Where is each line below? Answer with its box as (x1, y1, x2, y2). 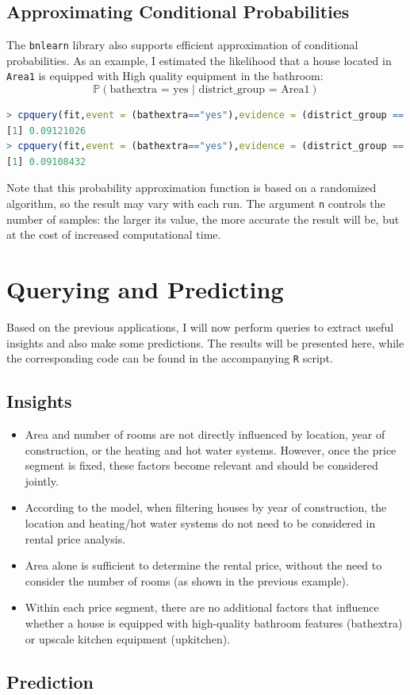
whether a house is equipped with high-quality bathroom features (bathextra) (25, 615, 403, 632)
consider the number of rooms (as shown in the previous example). (25, 572, 349, 589)
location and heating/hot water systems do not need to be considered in (25, 515, 376, 532)
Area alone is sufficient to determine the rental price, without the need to (25, 557, 382, 574)
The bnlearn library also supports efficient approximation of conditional (6, 36, 358, 53)
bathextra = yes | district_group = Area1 (109, 84, 310, 96)
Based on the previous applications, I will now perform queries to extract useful (6, 319, 394, 336)
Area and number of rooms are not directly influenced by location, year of (25, 426, 385, 443)
